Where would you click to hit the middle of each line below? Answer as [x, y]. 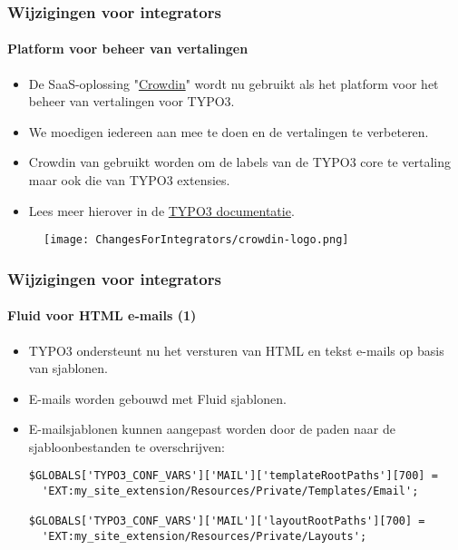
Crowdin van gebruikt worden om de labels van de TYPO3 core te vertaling [239, 162]
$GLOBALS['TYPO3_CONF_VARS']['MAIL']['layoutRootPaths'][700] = [227, 521]
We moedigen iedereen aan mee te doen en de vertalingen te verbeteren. [229, 131]
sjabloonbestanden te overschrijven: [127, 446]
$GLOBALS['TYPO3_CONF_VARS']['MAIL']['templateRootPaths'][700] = [233, 476]
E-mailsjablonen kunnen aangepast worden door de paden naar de [212, 429]
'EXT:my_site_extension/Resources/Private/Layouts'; [205, 537]
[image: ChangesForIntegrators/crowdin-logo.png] [196, 240]
